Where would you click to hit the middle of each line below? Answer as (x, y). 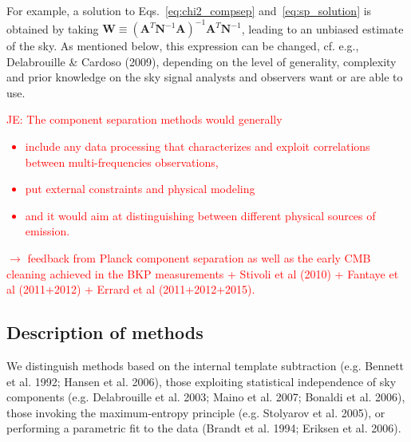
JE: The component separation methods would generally (144, 119)
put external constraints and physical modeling (140, 189)
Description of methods (105, 332)
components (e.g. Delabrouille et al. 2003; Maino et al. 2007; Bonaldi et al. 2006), (206, 397)
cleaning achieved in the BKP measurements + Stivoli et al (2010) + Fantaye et (203, 273)
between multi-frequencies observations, (122, 162)
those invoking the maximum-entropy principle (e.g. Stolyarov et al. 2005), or (196, 412)
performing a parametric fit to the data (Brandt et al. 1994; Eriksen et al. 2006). (204, 428)
